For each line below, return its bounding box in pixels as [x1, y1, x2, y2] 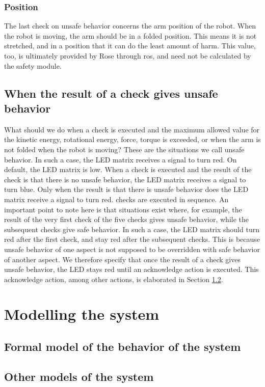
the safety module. [4, 60, 62, 71]
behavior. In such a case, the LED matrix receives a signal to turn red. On [4, 154, 237, 164]
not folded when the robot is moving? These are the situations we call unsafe [4, 144, 245, 154]
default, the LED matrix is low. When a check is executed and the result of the [4, 164, 252, 175]
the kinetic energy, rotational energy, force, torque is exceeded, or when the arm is [4, 134, 261, 145]
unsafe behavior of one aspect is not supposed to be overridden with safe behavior [4, 243, 260, 254]
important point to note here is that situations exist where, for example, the [4, 204, 242, 214]
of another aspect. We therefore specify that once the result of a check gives [4, 254, 241, 264]
